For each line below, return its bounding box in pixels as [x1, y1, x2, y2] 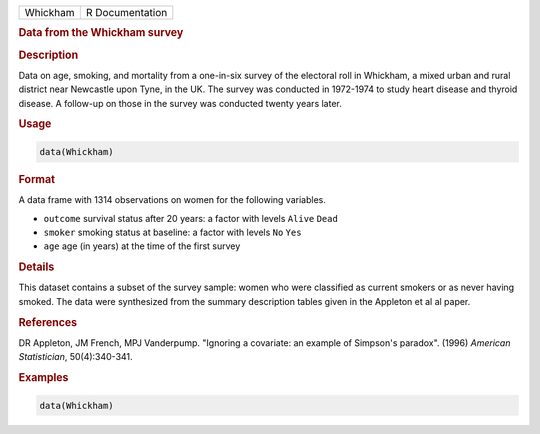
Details [18, 260, 55, 274]
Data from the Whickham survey [18, 26, 184, 40]
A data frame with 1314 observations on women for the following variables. [18, 194, 327, 206]
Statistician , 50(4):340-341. [18, 351, 134, 363]
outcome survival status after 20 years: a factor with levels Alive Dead [43, 212, 339, 224]
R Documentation [85, 6, 168, 19]
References [18, 315, 78, 329]
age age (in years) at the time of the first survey [43, 240, 241, 252]
